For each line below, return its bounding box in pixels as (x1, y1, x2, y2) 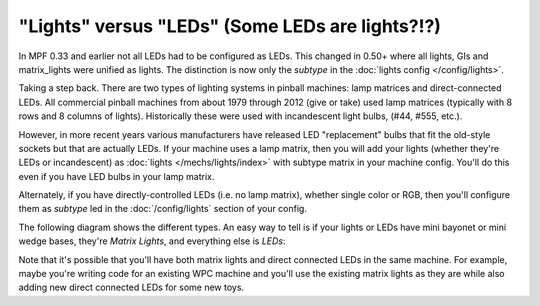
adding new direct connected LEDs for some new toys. (18, 281, 245, 294)
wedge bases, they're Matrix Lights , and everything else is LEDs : (18, 235, 286, 247)
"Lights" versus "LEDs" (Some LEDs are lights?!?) (18, 15, 442, 37)
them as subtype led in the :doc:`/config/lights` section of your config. (18, 203, 307, 215)
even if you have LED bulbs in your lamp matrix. (18, 170, 215, 182)
